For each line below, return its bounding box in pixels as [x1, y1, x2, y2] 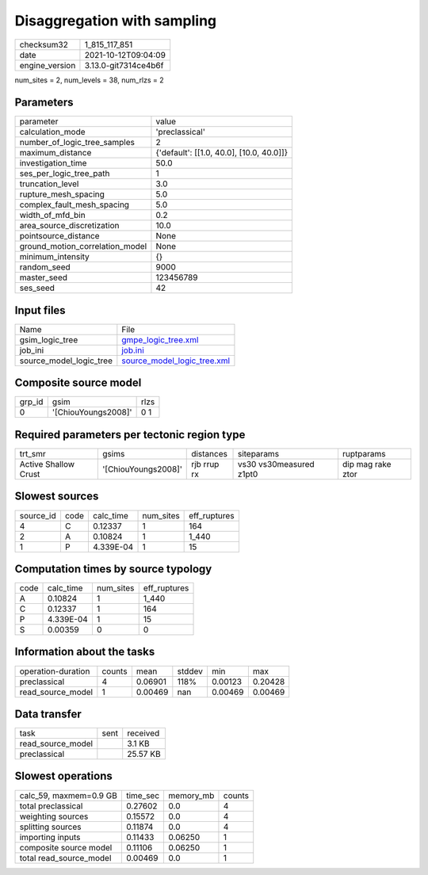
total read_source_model [19, 852, 112, 863]
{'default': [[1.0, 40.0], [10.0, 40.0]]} [155, 147, 289, 159]
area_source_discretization [19, 220, 120, 231]
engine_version [19, 59, 76, 71]
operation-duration [19, 666, 90, 677]
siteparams [237, 449, 280, 459]
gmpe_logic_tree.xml [121, 334, 199, 345]
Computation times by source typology [14, 562, 212, 575]
